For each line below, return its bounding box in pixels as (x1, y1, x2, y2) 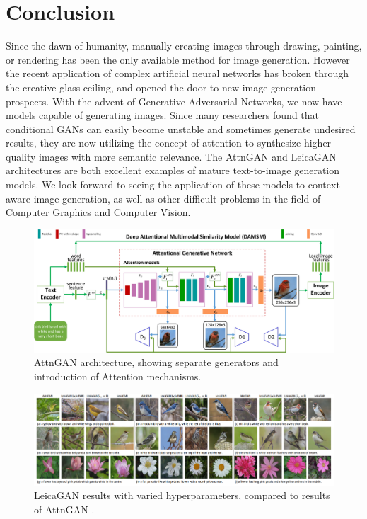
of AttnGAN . (34, 501, 95, 516)
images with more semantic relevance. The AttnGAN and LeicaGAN (39, 149, 337, 164)
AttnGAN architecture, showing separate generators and (34, 355, 279, 370)
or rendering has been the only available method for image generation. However (6, 52, 350, 67)
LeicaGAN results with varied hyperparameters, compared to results (34, 488, 330, 503)
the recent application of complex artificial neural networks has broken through (6, 66, 349, 81)
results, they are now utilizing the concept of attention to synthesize (6, 135, 301, 150)
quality (6, 149, 36, 164)
